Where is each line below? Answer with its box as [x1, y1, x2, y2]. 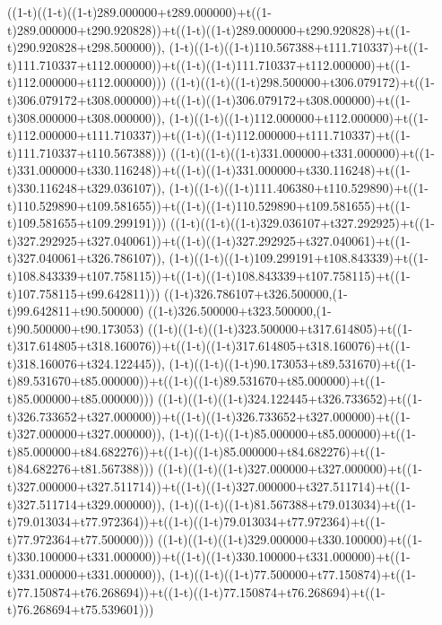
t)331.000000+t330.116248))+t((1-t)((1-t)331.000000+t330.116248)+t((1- [7, 161, 411, 179]
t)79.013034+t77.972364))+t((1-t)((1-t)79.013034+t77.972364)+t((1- [7, 512, 386, 531]
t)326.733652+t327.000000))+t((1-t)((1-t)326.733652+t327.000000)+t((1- [7, 406, 411, 425]
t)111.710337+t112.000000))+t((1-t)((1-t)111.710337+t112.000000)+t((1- [7, 55, 411, 74]
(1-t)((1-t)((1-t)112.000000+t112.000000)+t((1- [169, 108, 429, 126]
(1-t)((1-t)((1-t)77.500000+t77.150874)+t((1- [169, 565, 416, 583]
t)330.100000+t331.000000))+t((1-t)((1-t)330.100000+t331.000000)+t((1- [7, 547, 411, 566]
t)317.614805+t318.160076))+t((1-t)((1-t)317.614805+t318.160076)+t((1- [7, 336, 411, 355]
